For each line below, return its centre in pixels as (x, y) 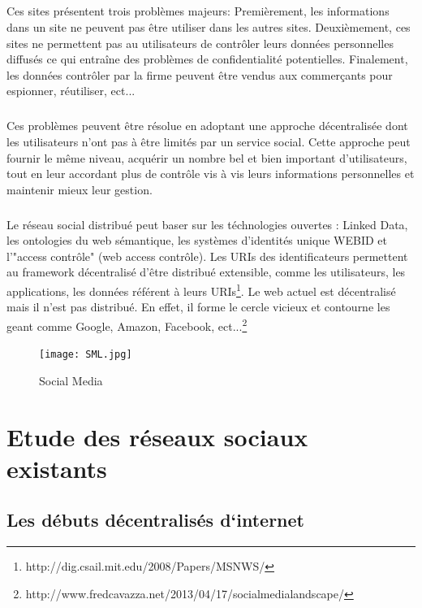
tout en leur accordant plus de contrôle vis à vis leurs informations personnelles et (211, 174)
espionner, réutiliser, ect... (71, 91)
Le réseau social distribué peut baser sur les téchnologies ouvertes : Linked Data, (207, 224)
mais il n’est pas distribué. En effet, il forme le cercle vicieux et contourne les (198, 307)
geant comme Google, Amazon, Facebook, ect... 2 (127, 324)
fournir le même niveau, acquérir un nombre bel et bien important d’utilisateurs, (207, 157)
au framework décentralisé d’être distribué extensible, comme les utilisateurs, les (206, 272)
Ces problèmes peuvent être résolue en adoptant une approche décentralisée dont (207, 126)
